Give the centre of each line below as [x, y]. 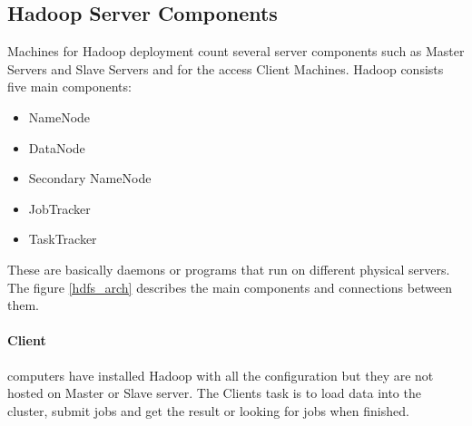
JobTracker [59, 208]
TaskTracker [63, 239]
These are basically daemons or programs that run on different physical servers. [229, 269]
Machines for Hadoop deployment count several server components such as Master [236, 51]
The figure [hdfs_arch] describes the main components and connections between [230, 287]
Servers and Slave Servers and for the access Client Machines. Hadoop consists [226, 68]
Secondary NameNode [90, 178]
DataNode [57, 147]
